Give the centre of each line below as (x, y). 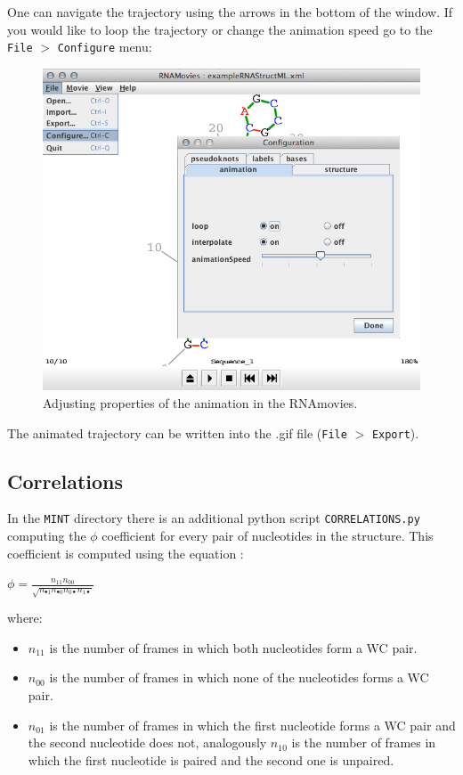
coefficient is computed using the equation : (126, 553)
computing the (47, 536)
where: (25, 618)
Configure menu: (105, 47)
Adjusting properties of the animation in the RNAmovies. (200, 402)
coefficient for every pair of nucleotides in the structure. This (268, 536)
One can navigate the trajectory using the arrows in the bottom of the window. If (230, 12)
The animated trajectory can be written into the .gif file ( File (177, 432)
